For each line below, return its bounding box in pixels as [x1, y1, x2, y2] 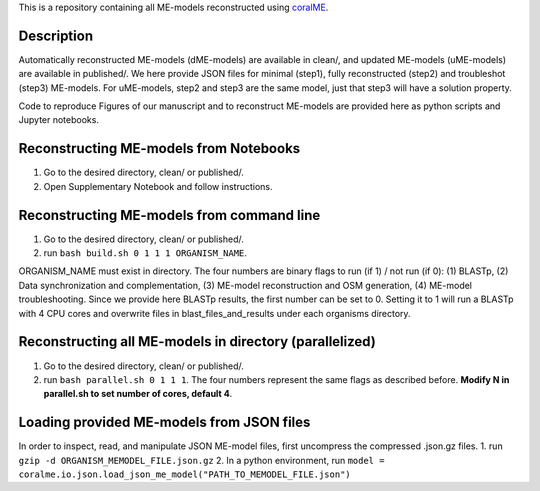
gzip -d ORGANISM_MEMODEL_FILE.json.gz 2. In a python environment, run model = [18, 454, 385, 466]
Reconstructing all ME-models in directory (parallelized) [18, 333, 377, 350]
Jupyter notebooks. [18, 114, 100, 126]
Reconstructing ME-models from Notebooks [18, 140, 301, 157]
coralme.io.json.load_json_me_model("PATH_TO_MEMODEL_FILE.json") [18, 469, 352, 480]
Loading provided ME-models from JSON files [18, 414, 311, 431]
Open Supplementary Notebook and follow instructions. [43, 180, 274, 192]
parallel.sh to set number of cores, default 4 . [43, 388, 233, 400]
